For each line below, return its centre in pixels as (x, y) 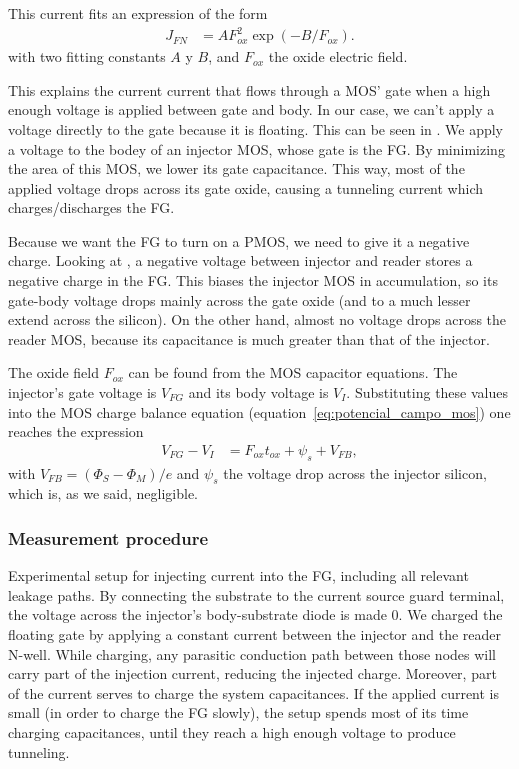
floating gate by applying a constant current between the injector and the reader (255, 634)
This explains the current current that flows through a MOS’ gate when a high (249, 89)
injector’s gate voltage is (82, 392)
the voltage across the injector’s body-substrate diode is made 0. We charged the (255, 614)
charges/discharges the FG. (91, 207)
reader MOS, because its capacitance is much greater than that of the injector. (249, 338)
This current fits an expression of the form (138, 13)
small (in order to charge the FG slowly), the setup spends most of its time (238, 712)
